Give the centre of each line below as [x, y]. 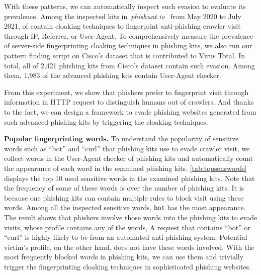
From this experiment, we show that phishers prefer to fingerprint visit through [126, 92]
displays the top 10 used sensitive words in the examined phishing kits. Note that [129, 178]
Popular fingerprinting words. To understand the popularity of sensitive [121, 139]
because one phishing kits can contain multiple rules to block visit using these [124, 197]
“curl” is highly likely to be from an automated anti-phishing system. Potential [126, 237]
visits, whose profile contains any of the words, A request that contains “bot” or [127, 227]
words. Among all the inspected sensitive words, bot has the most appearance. [125, 207]
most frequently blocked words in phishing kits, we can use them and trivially [124, 257]
